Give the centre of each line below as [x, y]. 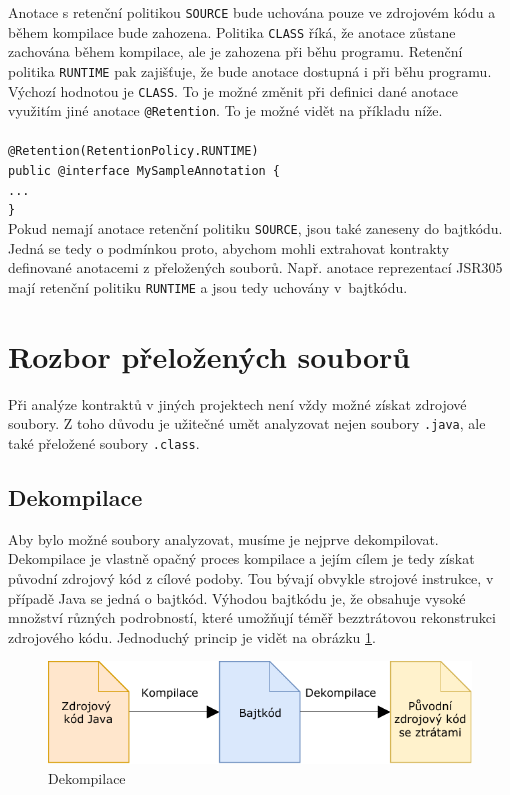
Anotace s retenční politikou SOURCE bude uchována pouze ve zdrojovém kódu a [252, 12]
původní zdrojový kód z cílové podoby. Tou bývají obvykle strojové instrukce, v [251, 578]
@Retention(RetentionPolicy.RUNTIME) [133, 151]
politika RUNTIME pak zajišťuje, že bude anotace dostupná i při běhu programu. [250, 70]
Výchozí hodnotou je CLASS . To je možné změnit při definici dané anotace [233, 90]
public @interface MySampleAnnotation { [144, 171]
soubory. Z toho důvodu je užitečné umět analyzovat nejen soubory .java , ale [247, 423]
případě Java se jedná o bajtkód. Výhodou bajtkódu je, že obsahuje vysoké [237, 597]
